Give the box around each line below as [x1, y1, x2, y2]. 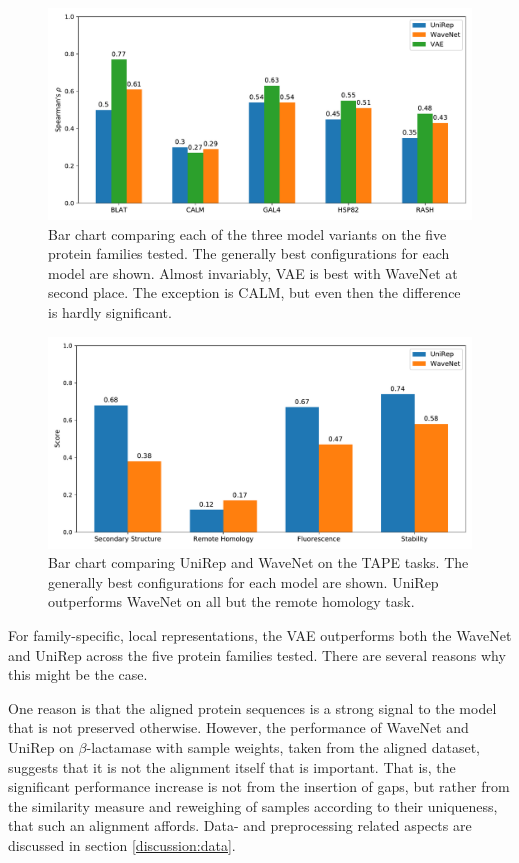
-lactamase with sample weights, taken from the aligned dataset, [86, 736, 480, 757]
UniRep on [8, 736, 74, 757]
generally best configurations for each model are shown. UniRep [48, 571, 439, 592]
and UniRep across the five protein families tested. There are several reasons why [8, 644, 506, 665]
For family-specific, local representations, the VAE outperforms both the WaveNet [8, 624, 512, 645]
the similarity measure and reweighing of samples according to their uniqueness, [8, 795, 498, 816]
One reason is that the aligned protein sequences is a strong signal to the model [8, 697, 497, 718]
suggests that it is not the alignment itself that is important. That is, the [8, 756, 456, 777]
